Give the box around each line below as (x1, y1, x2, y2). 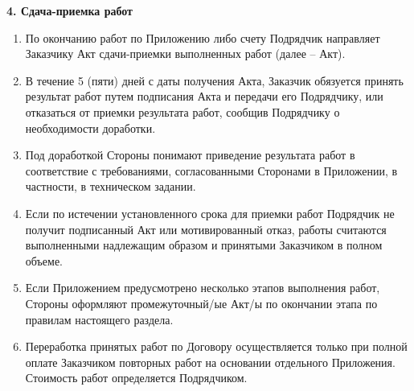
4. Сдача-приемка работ (6, 2, 133, 19)
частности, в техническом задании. (25, 178, 196, 195)
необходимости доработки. (25, 119, 156, 136)
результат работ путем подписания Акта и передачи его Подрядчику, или (25, 88, 383, 105)
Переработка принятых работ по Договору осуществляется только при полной (25, 338, 408, 355)
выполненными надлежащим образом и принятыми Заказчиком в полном (25, 237, 383, 253)
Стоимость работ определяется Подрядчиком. (25, 369, 248, 386)
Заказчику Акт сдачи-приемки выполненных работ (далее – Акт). (25, 45, 346, 62)
